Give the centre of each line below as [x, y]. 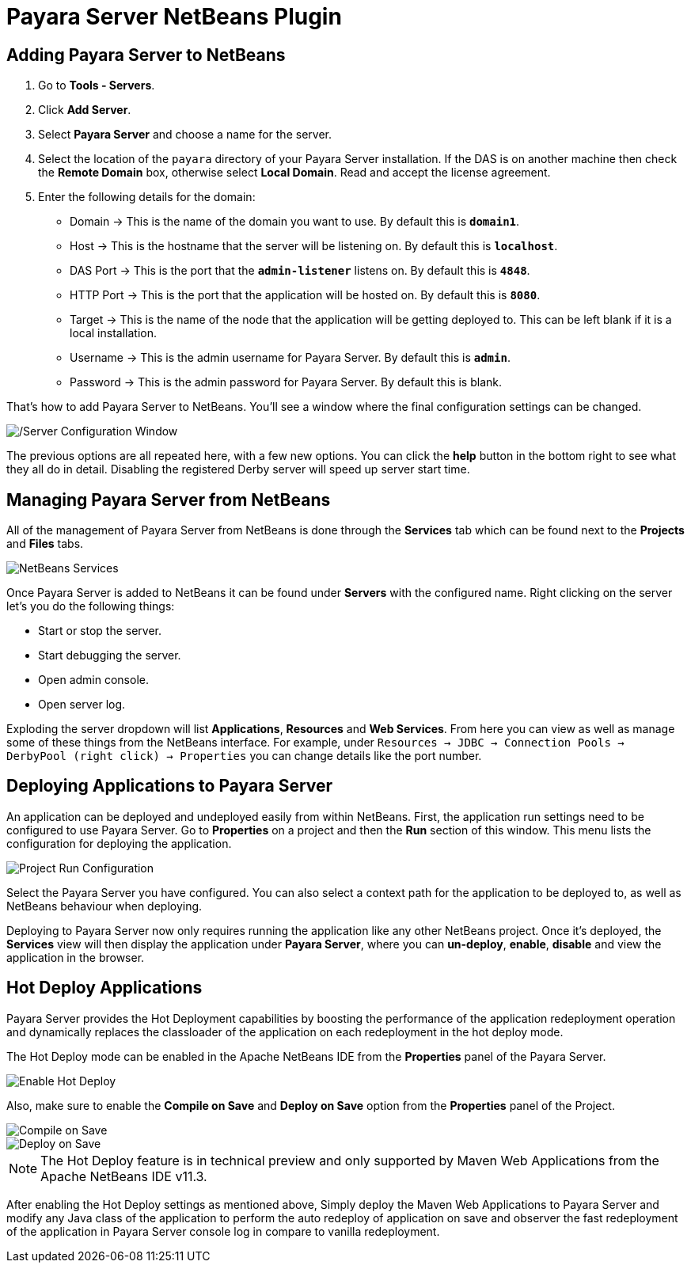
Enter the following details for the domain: [147, 197]
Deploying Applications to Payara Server [170, 786]
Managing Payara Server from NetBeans [169, 500]
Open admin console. [93, 680]
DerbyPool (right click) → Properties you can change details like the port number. [244, 756]
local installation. [113, 333]
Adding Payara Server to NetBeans [146, 55]
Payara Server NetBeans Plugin [174, 17]
